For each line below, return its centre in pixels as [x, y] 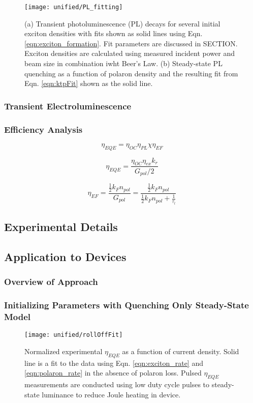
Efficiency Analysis [43, 129]
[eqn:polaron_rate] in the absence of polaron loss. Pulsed [113, 373]
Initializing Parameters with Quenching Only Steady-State [126, 305]
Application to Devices [65, 256]
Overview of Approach [51, 282]
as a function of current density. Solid [181, 351]
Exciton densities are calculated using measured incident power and [130, 53]
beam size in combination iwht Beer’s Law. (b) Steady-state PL [123, 63]
